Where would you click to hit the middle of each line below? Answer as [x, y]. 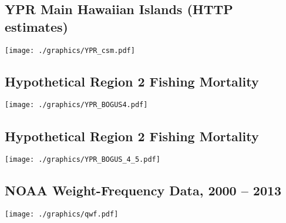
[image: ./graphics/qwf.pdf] [62, 214]
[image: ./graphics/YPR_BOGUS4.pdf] [76, 105]
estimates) [36, 26]
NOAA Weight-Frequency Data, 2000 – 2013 [143, 190]
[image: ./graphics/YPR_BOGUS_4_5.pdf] [83, 160]
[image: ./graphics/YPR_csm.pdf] [70, 50]
